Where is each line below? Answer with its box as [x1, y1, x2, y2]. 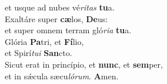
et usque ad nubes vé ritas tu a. [5, 1, 115, 13]
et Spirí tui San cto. [5, 47, 72, 59]
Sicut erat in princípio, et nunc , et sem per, [5, 58, 163, 70]
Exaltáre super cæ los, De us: [5, 12, 108, 24]
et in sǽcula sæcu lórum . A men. [5, 69, 119, 82]
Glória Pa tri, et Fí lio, [5, 35, 84, 47]
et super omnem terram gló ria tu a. [5, 24, 132, 36]
